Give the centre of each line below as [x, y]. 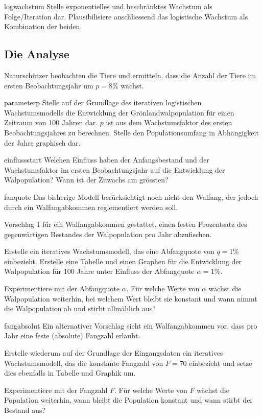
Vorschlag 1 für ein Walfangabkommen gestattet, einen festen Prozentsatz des [126, 224]
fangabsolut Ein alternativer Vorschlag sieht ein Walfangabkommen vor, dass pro [131, 325]
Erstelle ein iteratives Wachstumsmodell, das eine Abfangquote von [109, 251]
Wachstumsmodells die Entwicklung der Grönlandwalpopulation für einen [119, 112]
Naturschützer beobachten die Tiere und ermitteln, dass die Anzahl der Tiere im [130, 75]
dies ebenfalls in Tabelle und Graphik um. [70, 373]
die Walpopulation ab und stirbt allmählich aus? [80, 308]
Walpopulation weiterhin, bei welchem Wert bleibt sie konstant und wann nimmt [131, 298]
